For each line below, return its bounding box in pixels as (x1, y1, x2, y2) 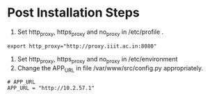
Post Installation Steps (7, 5, 140, 21)
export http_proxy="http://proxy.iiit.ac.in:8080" (7, 43, 157, 50)
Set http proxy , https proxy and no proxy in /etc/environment (17, 55, 178, 65)
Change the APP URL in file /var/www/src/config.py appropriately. (17, 63, 204, 74)
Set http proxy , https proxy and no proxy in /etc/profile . (17, 28, 164, 37)
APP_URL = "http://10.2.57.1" (7, 85, 95, 92)
